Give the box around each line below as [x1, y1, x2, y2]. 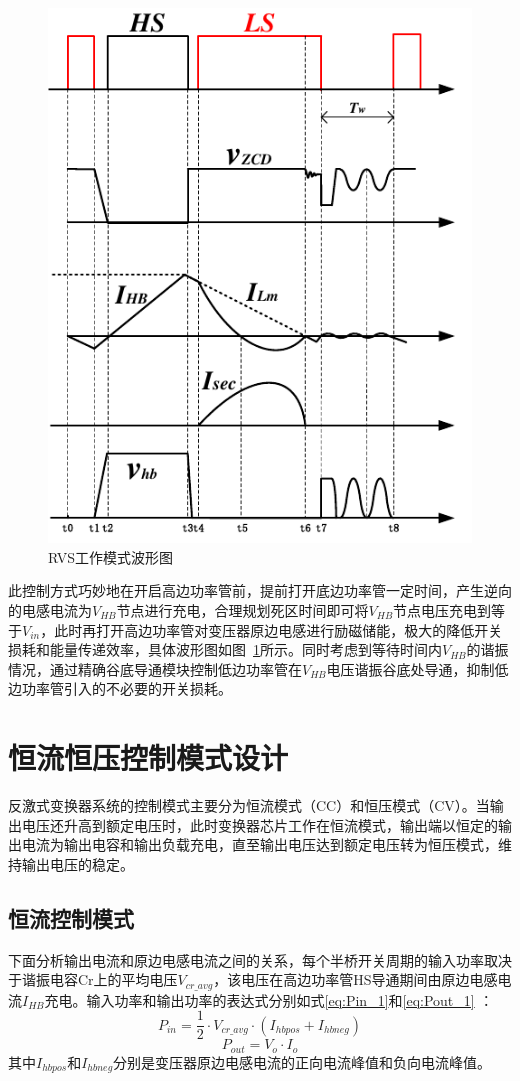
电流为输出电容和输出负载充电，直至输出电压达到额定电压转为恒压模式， [21, 834, 498, 855]
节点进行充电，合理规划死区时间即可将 [116, 599, 369, 620]
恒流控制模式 [8, 902, 134, 933]
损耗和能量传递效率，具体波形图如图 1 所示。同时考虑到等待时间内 [8, 639, 442, 660]
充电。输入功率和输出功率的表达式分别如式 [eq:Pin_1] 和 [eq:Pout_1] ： [44, 989, 494, 1010]
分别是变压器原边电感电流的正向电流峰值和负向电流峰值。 [113, 1051, 492, 1072]
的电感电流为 [8, 599, 92, 620]
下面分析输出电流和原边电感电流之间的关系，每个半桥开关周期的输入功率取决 [8, 949, 512, 970]
